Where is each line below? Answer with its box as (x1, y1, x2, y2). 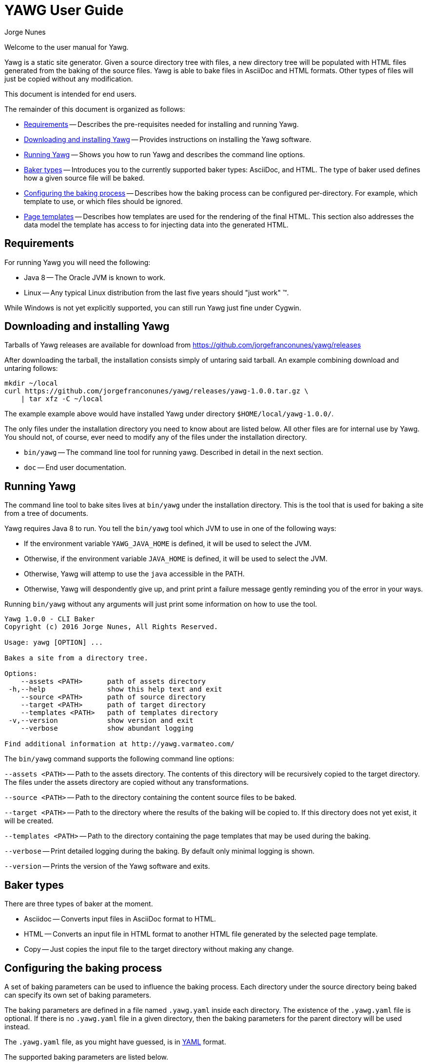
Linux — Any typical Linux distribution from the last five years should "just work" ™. (24, 288, 289, 297)
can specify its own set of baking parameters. (4, 990, 152, 999)
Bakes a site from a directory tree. (4, 654, 149, 662)
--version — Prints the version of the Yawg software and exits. (4, 862, 210, 871)
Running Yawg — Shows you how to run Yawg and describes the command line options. (24, 150, 305, 159)
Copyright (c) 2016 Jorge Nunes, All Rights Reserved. (4, 623, 218, 631)
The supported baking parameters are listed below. (4, 1052, 169, 1061)
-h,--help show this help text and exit (8, 685, 222, 694)
